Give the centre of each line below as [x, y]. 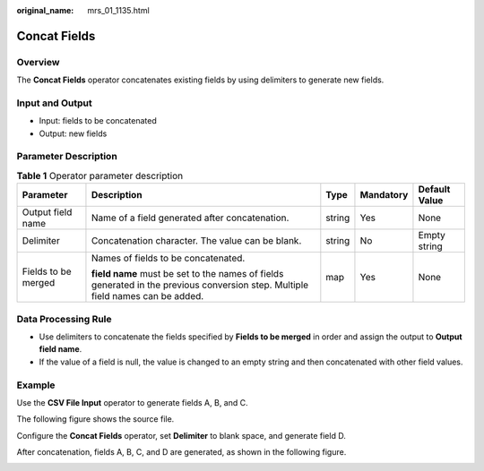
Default [434, 190]
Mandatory [384, 195]
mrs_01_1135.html [118, 10]
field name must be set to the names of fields [187, 274]
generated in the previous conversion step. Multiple [200, 285]
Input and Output [55, 103]
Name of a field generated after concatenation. [190, 218]
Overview [38, 62]
